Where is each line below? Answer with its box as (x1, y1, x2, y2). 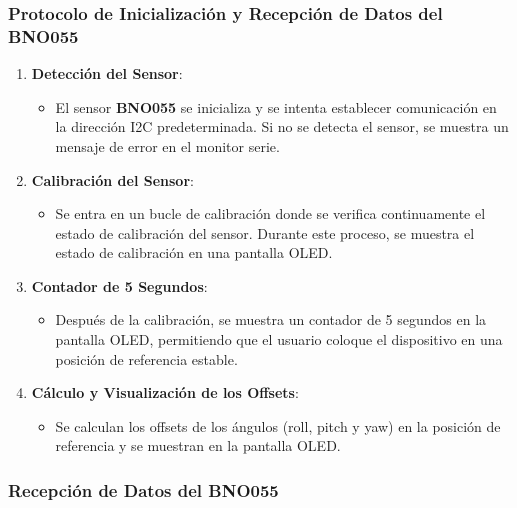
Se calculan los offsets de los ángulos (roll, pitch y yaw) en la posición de (55, 415, 501, 436)
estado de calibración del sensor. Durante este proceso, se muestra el (55, 222, 475, 243)
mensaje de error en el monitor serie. (55, 135, 280, 156)
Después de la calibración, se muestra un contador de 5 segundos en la (55, 309, 487, 330)
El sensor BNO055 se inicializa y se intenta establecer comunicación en (55, 96, 497, 117)
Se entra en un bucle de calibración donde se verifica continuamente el (55, 203, 486, 224)
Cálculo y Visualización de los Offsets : (31, 382, 299, 403)
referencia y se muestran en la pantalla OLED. (55, 435, 341, 456)
